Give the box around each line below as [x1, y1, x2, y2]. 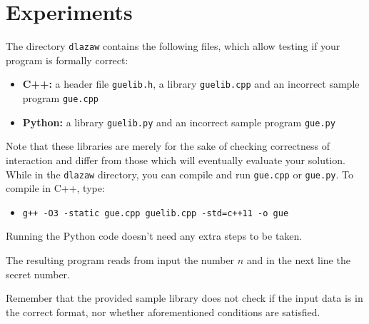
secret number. [6, 266, 70, 281]
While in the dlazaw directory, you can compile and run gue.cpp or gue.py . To [6, 166, 353, 181]
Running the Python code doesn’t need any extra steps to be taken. [6, 228, 303, 243]
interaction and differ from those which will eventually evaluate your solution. [6, 152, 345, 167]
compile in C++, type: [6, 181, 105, 196]
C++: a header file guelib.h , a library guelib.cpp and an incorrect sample [22, 76, 360, 91]
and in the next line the [246, 253, 350, 268]
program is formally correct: [6, 52, 128, 67]
